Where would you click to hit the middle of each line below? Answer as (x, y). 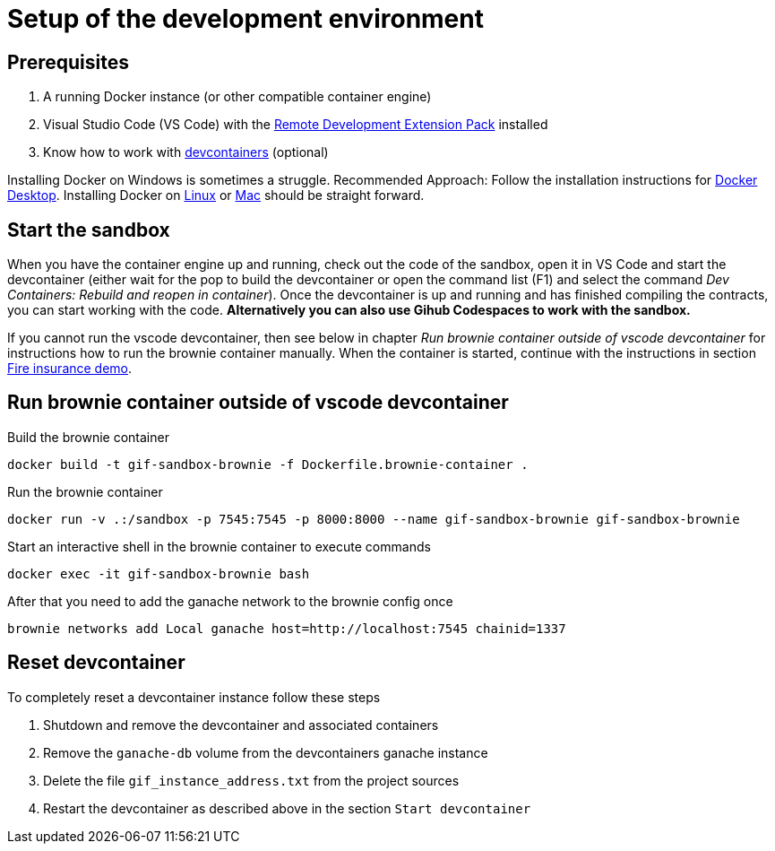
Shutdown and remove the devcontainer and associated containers (241, 725)
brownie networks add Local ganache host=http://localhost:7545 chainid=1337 (287, 628)
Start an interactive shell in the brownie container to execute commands (219, 546)
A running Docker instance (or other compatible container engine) (237, 97)
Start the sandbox (89, 230)
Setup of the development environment (245, 19)
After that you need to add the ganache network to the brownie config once (230, 601)
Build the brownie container (88, 437)
